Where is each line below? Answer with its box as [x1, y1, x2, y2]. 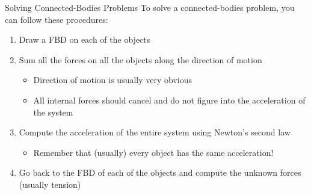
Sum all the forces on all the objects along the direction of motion [19, 53, 262, 66]
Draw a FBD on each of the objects [19, 33, 150, 46]
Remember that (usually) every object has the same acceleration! [33, 146, 274, 158]
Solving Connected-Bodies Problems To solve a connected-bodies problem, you [5, 1, 295, 13]
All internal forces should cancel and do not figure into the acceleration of [33, 93, 306, 106]
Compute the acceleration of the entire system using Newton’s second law [19, 126, 291, 138]
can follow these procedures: [5, 13, 108, 25]
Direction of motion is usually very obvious [33, 73, 192, 86]
